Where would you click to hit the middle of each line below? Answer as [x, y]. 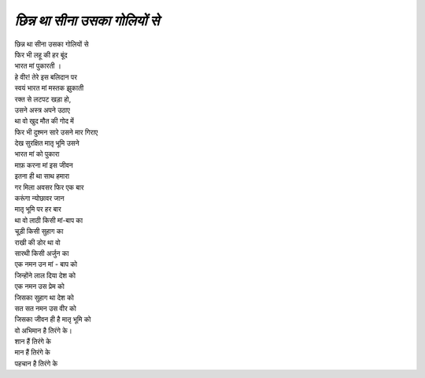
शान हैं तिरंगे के [33, 342]
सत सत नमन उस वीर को [45, 308]
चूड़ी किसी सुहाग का [39, 232]
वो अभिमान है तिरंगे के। [43, 330]
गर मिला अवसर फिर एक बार [49, 187]
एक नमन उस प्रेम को [39, 287]
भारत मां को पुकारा [37, 154]
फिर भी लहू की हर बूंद [41, 54]
